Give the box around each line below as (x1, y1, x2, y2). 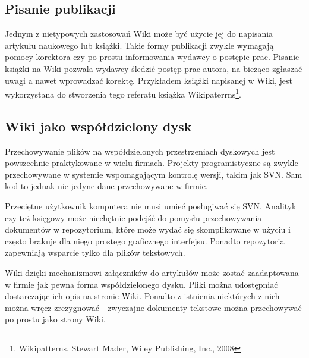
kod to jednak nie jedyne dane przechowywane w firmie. (5, 180, 208, 192)
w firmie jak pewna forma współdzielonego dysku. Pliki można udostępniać (5, 278, 278, 290)
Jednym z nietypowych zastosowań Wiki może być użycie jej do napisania (5, 27, 273, 40)
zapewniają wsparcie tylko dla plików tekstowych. (5, 246, 185, 259)
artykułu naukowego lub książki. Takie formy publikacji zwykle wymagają (5, 39, 274, 51)
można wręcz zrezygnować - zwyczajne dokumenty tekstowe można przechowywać (5, 301, 302, 313)
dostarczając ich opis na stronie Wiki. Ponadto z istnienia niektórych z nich (5, 290, 280, 302)
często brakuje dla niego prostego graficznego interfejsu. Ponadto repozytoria (5, 234, 285, 247)
